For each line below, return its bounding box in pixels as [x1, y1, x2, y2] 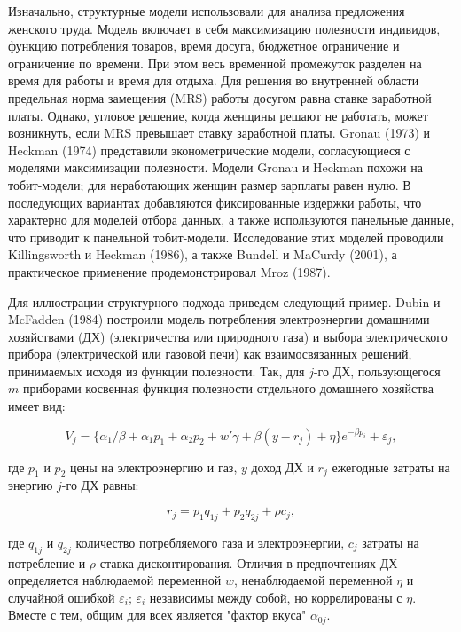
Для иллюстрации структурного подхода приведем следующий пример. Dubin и [8, 292, 441, 311]
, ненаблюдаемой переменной [234, 571, 393, 589]
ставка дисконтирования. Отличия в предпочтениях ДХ [99, 553, 398, 572]
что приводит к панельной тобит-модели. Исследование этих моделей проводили [8, 227, 444, 246]
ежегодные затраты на [332, 457, 450, 476]
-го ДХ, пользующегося [313, 361, 441, 380]
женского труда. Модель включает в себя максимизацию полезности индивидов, [8, 19, 441, 37]
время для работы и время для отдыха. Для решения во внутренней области [8, 71, 419, 90]
